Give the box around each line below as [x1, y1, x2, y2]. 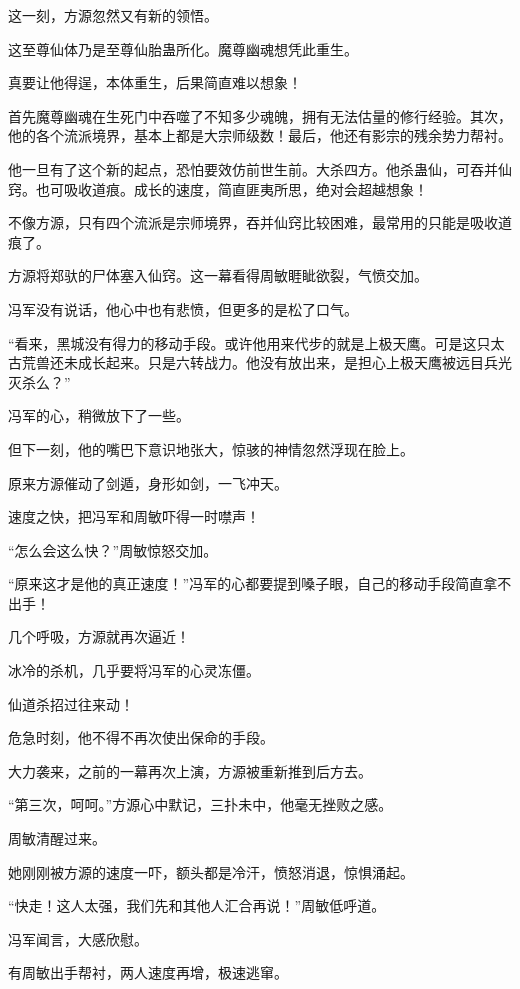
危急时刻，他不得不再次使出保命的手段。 [8, 727, 274, 748]
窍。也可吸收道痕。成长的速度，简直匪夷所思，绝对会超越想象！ [8, 178, 428, 199]
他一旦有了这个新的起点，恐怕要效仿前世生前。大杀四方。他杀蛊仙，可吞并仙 [8, 158, 512, 179]
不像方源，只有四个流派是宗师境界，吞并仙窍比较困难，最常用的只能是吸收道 [8, 212, 512, 233]
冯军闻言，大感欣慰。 [8, 928, 148, 949]
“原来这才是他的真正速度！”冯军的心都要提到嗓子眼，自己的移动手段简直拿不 [8, 573, 512, 594]
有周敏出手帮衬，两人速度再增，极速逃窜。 [8, 962, 288, 983]
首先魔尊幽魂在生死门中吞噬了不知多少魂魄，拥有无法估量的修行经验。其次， [8, 105, 512, 126]
